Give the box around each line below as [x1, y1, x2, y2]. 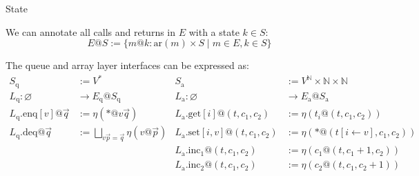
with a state [188, 24, 240, 39]
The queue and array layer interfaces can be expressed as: [6, 58, 249, 72]
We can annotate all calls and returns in [6, 24, 176, 39]
